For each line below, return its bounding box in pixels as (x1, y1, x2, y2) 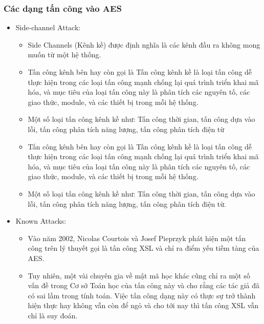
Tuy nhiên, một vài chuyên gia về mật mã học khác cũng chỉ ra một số (28, 270, 250, 280)
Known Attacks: (15, 215, 67, 226)
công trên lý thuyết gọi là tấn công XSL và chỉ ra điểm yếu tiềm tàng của (28, 243, 259, 253)
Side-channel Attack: (15, 22, 81, 33)
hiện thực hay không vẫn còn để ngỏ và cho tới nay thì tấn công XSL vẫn (28, 300, 259, 311)
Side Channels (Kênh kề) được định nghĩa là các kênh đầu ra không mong (28, 39, 260, 50)
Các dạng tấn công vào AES (4, 2, 122, 14)
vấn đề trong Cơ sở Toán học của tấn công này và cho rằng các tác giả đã (28, 280, 259, 291)
